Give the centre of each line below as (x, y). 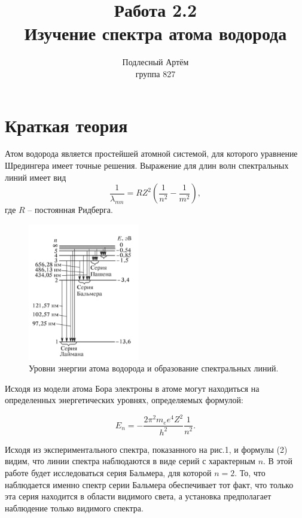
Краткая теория (66, 125)
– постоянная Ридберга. (70, 210)
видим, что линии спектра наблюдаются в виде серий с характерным (130, 461)
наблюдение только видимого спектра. (74, 508)
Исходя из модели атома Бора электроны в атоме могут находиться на (132, 388)
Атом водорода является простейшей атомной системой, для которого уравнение (151, 153)
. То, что (250, 473)
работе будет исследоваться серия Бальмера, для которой (108, 473)
